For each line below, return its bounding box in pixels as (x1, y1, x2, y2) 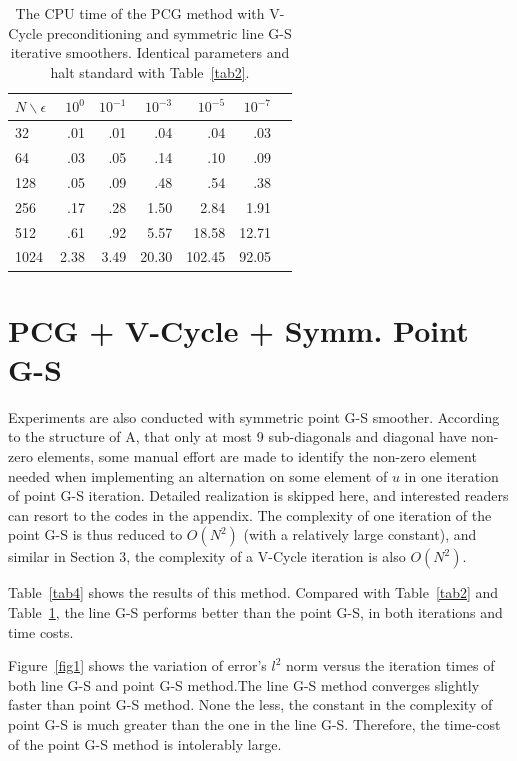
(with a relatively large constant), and (243, 524, 477, 545)
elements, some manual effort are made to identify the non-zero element (37, 446, 477, 467)
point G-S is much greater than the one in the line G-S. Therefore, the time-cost (8, 713, 501, 734)
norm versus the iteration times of (286, 655, 495, 676)
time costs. (8, 621, 74, 642)
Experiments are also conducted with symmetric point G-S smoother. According (8, 406, 500, 427)
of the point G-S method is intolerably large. (8, 733, 282, 754)
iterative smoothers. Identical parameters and (10, 42, 290, 63)
